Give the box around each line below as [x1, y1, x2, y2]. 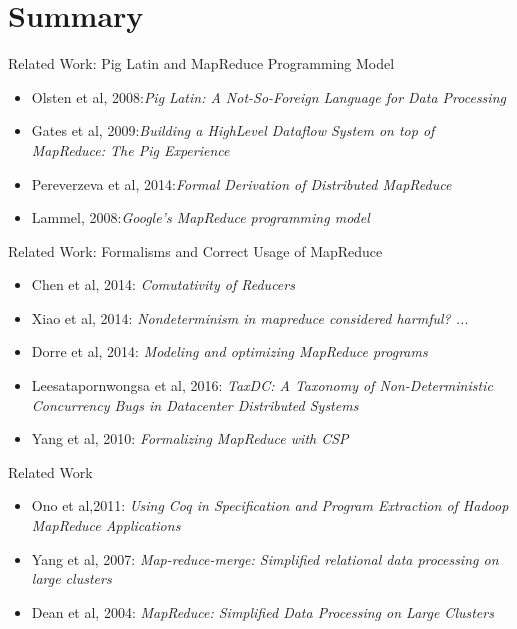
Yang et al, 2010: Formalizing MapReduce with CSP [31, 428, 349, 449]
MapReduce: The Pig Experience [31, 139, 230, 160]
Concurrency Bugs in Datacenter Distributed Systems [31, 394, 359, 415]
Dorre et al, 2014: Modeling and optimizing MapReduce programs [31, 341, 428, 362]
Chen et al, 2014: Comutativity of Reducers [31, 274, 295, 295]
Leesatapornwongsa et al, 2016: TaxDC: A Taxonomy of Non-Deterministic [31, 375, 493, 396]
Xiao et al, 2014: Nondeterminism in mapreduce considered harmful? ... [31, 307, 469, 328]
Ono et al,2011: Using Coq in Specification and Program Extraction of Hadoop [31, 495, 509, 516]
